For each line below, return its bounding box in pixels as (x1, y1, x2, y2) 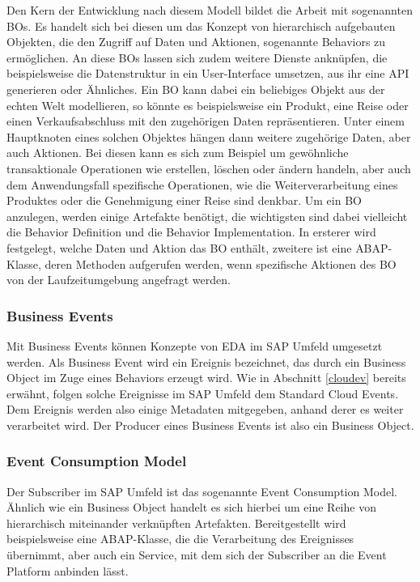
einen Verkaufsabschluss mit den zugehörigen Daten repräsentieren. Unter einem (6, 113, 405, 130)
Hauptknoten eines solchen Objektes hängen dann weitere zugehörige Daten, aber (6, 128, 411, 145)
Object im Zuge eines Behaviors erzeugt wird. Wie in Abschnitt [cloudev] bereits (6, 369, 406, 386)
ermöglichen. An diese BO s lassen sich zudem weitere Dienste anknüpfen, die (6, 49, 388, 66)
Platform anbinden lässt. (6, 562, 129, 579)
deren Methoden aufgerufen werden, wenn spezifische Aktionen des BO (45, 255, 397, 272)
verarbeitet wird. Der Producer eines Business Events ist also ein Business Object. (6, 416, 414, 433)
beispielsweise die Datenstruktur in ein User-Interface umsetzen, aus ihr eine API (6, 65, 409, 82)
